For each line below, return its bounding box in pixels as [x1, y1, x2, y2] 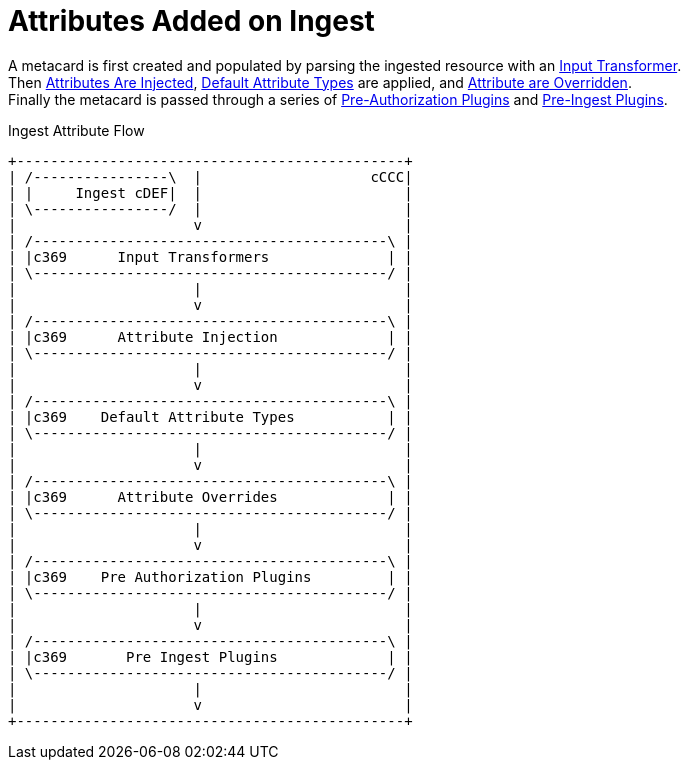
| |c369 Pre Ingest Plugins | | [8, 648, 413, 665]
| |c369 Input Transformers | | [8, 248, 413, 265]
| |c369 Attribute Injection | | [8, 328, 413, 345]
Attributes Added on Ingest [8, 4, 375, 38]
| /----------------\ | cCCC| [8, 168, 413, 185]
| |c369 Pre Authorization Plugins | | [8, 568, 413, 585]
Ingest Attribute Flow [8, 121, 145, 139]
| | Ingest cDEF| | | [8, 184, 413, 201]
